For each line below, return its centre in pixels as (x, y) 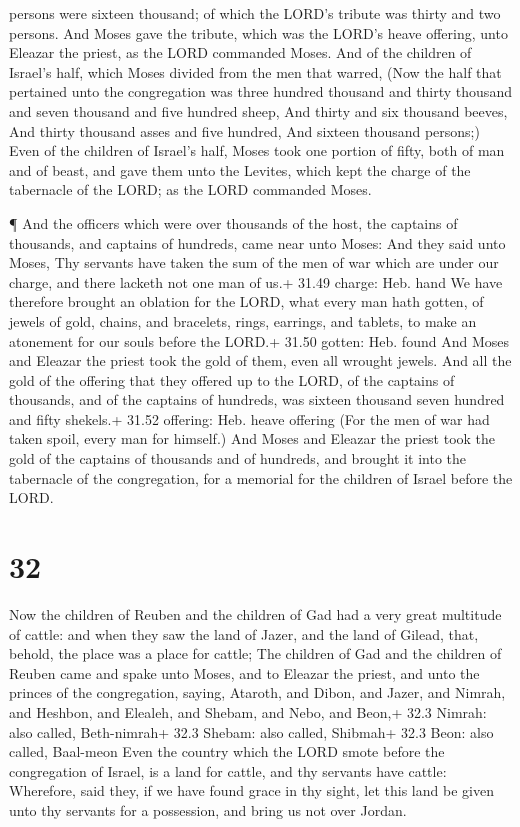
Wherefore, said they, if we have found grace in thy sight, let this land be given (251, 790)
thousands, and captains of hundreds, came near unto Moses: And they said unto (257, 242)
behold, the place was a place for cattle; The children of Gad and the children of (255, 653)
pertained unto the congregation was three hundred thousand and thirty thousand (260, 91)
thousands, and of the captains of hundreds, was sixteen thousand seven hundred (257, 399)
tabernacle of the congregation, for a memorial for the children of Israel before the (261, 477)
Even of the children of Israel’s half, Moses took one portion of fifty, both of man (257, 150)
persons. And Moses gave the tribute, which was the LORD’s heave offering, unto (258, 32)
